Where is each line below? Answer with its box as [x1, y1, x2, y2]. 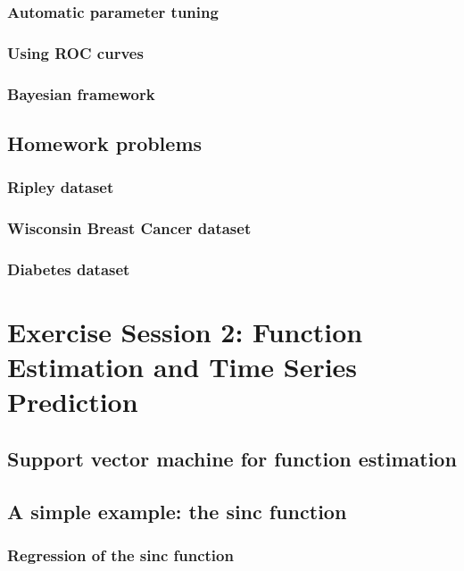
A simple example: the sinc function [7, 497, 347, 525]
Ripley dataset [7, 176, 114, 198]
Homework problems [7, 129, 203, 156]
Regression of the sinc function [7, 544, 234, 567]
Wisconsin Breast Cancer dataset [7, 217, 252, 239]
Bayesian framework [7, 82, 155, 105]
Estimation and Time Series [7, 348, 358, 385]
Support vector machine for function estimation [7, 444, 457, 472]
